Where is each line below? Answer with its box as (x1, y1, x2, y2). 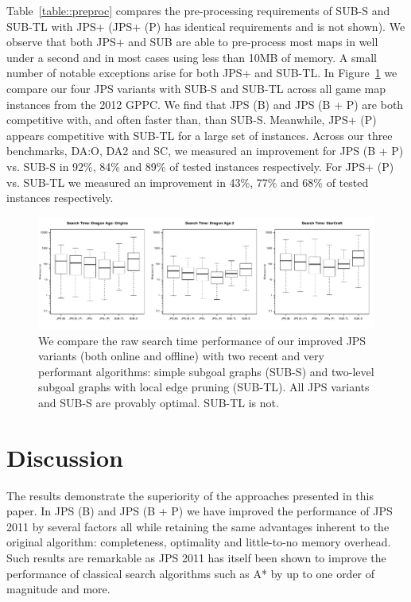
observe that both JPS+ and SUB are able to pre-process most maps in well (6, 33, 378, 50)
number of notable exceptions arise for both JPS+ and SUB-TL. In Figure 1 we (6, 64, 397, 81)
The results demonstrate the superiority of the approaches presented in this (6, 487, 374, 503)
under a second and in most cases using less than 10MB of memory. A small (6, 49, 377, 65)
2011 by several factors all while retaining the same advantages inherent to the (6, 518, 390, 534)
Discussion (6, 441, 123, 473)
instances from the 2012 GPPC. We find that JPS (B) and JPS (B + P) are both (6, 95, 404, 112)
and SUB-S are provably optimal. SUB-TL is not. (38, 394, 279, 410)
